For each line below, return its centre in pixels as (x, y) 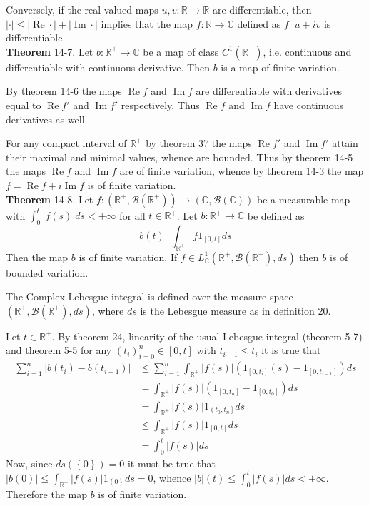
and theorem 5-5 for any (59, 350)
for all (132, 215)
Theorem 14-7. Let (50, 51)
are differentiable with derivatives (269, 91)
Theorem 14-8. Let (50, 199)
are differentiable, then (262, 9)
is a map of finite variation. (280, 67)
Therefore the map (47, 494)
